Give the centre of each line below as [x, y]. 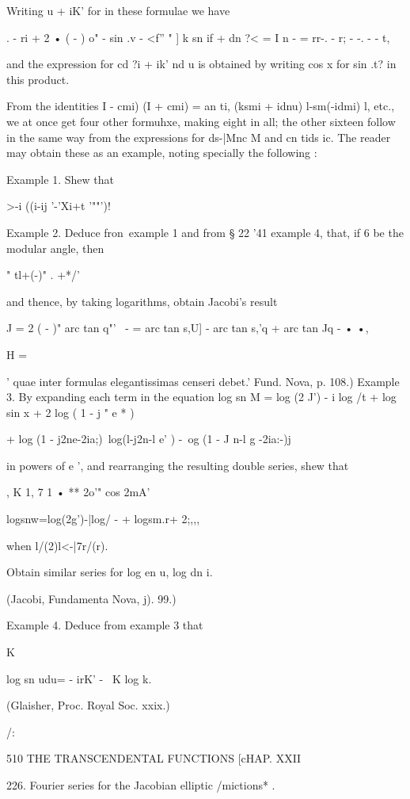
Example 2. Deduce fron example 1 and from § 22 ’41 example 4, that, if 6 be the [205, 232]
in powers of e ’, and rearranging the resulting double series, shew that [178, 465]
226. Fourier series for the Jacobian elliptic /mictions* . [141, 785]
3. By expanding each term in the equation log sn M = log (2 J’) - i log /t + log [201, 397]
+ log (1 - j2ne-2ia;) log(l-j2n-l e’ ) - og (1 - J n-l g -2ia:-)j [149, 439]
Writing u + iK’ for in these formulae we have [118, 10]
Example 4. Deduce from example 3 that [105, 625]
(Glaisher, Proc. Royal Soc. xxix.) [88, 705]
